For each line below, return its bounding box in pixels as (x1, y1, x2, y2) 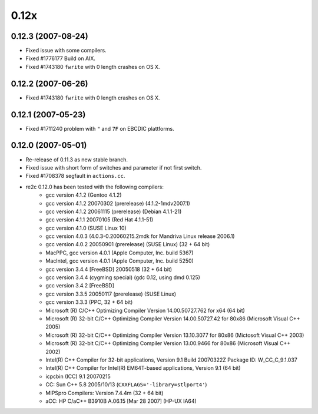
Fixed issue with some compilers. (25, 47, 107, 54)
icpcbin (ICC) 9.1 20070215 (45, 373, 111, 380)
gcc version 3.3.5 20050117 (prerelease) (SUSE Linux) (45, 290, 177, 297)
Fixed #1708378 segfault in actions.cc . (25, 173, 125, 180)
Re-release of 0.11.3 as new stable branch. (25, 156, 128, 163)
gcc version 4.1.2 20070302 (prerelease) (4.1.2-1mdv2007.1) (45, 200, 191, 207)
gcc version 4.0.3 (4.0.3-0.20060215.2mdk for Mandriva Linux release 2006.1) (45, 233, 235, 240)
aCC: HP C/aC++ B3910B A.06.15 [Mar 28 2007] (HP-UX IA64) (45, 398, 197, 405)
